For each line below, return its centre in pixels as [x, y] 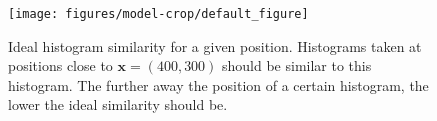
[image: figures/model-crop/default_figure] [158, 14]
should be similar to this [297, 65]
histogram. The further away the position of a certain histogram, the [218, 84]
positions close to [60, 65]
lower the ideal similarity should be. [118, 104]
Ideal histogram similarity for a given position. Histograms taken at [215, 45]
